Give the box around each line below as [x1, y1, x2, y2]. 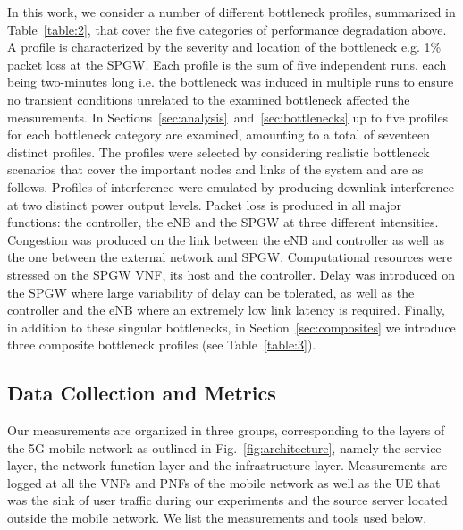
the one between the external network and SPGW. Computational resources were [7, 248, 453, 266]
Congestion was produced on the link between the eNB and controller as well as [7, 230, 445, 248]
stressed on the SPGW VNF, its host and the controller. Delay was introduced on [7, 265, 456, 283]
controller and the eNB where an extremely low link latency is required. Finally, [7, 300, 445, 319]
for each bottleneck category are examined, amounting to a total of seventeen [7, 125, 431, 144]
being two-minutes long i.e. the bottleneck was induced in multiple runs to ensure [7, 72, 454, 91]
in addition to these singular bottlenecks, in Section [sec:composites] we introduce [7, 317, 456, 336]
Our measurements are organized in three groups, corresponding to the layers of [7, 421, 445, 440]
